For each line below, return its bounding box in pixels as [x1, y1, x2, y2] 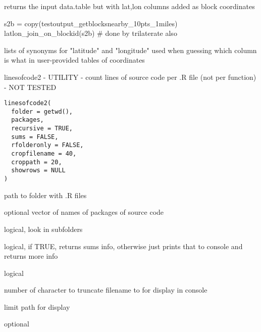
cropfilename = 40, [11, 150, 77, 158]
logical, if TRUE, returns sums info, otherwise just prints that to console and [4, 241, 243, 251]
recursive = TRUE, [11, 125, 73, 132]
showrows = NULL [11, 167, 66, 174]
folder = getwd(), [11, 108, 73, 115]
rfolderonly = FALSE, [11, 141, 84, 149]
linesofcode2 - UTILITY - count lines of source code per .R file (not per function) [4, 71, 256, 82]
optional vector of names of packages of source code [4, 207, 164, 217]
